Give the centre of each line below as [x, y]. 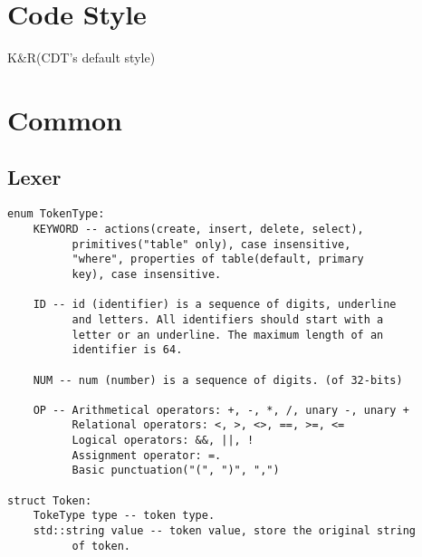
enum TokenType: [56, 214]
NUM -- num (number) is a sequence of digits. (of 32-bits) [218, 380]
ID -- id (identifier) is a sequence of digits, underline [215, 305]
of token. [101, 546]
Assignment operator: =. [147, 455]
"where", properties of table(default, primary [218, 259]
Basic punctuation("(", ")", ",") [176, 471]
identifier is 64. [127, 350]
